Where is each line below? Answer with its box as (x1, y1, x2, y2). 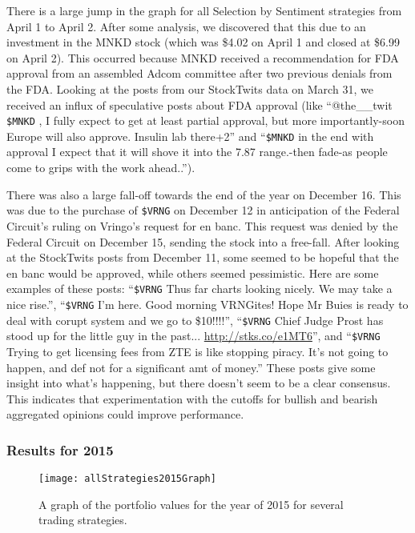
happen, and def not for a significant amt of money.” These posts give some (6, 359, 376, 375)
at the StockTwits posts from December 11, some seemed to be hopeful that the (6, 249, 399, 266)
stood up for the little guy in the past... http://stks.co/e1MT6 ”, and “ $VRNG (6, 327, 381, 344)
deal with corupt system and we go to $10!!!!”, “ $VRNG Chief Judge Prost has (6, 311, 384, 328)
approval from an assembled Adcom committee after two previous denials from (6, 65, 393, 82)
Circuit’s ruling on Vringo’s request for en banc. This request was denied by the (6, 217, 398, 234)
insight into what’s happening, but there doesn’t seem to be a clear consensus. (6, 375, 391, 391)
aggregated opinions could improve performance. (6, 406, 244, 423)
